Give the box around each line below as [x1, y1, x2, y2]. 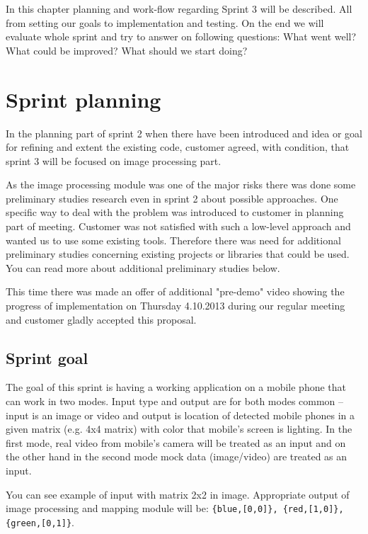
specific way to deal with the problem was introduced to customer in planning [6, 205, 344, 220]
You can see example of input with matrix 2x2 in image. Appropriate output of [6, 487, 350, 501]
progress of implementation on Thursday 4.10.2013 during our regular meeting [6, 298, 345, 313]
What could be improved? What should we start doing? [6, 42, 248, 57]
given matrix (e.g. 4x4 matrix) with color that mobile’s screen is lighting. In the [6, 421, 352, 436]
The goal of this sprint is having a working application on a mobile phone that [6, 380, 347, 394]
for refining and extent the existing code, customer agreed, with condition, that [6, 140, 350, 154]
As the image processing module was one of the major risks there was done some [6, 177, 356, 192]
